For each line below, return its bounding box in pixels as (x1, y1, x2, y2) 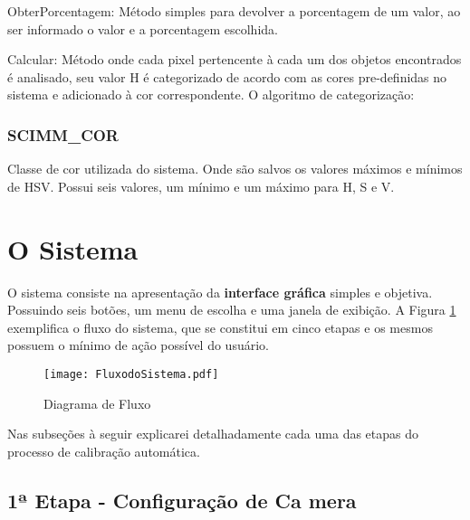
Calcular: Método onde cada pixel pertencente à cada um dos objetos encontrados (7, 50, 462, 69)
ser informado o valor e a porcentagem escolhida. (7, 19, 278, 38)
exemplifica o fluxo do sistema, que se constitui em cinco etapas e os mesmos (7, 317, 433, 336)
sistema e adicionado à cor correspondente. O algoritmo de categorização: (7, 85, 415, 104)
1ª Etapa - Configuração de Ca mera (7, 486, 357, 514)
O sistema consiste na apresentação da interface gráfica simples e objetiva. (7, 282, 433, 301)
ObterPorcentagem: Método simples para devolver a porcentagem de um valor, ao (7, 2, 461, 20)
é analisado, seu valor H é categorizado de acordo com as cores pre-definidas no (7, 67, 447, 86)
